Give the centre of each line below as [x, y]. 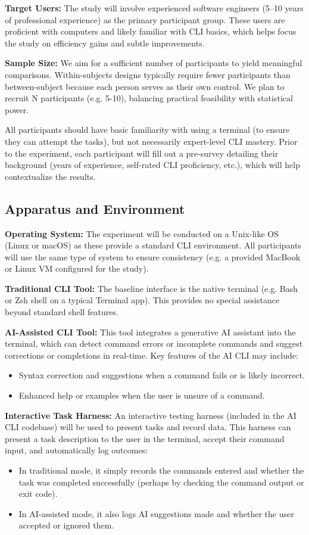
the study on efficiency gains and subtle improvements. [105, 43]
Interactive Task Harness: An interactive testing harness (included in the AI [151, 415]
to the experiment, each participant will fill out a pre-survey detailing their [142, 153]
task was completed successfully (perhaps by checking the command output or [161, 482]
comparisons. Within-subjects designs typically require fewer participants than [148, 74]
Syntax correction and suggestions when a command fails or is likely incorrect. [162, 375]
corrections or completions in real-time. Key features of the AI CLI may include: [152, 355]
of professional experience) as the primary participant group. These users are [145, 19]
